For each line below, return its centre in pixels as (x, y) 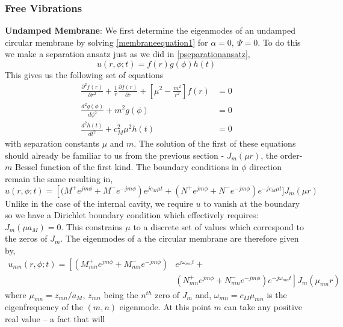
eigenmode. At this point (165, 307)
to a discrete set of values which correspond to (218, 226)
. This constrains (92, 226)
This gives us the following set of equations (84, 75)
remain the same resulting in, (59, 179)
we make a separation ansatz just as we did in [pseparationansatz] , (128, 54)
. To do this (279, 42)
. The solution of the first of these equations (215, 143)
